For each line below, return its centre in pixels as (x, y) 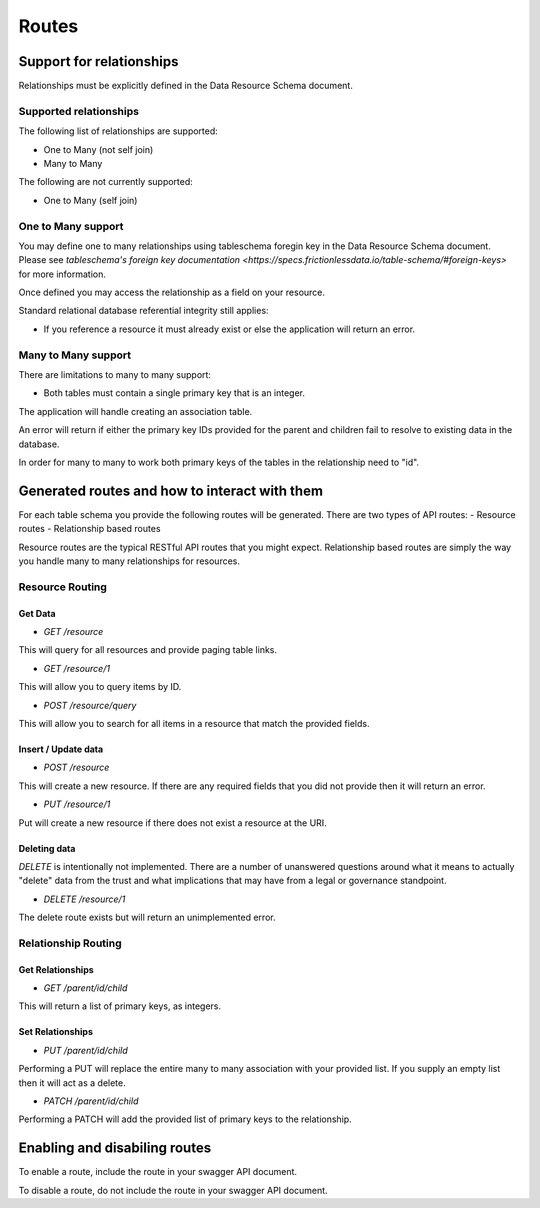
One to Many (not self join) (98, 149)
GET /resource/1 (76, 668)
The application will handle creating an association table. (135, 411)
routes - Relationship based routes (89, 529)
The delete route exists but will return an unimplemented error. (147, 917)
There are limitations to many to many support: (115, 374)
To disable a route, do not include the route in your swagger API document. (173, 1190)
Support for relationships (98, 61)
